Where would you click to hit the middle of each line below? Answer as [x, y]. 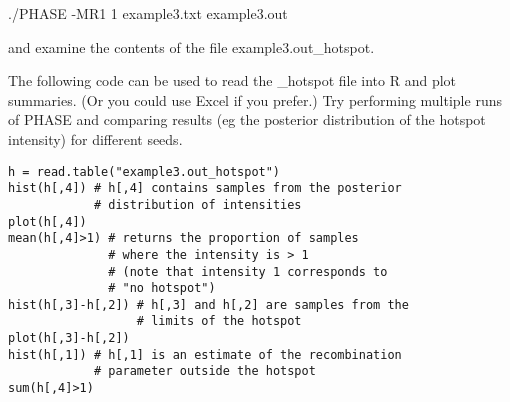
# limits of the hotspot [219, 321]
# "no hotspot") [162, 288]
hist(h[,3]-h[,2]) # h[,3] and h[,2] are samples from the [208, 304]
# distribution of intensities [197, 204]
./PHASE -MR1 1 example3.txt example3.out [148, 13]
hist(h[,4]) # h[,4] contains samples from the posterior [205, 188]
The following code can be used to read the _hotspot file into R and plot [232, 80]
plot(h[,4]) [47, 221]
